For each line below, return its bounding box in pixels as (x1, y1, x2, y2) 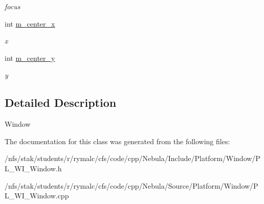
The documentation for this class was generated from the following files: (5, 135, 230, 146)
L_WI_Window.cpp (5, 190, 69, 201)
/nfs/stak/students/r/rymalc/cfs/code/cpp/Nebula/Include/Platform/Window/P (5, 153, 260, 164)
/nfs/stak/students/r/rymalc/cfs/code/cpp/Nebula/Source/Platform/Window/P (5, 180, 258, 191)
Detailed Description (5, 95, 117, 110)
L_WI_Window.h (5, 163, 62, 173)
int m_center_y (5, 52, 55, 63)
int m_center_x (5, 18, 55, 29)
